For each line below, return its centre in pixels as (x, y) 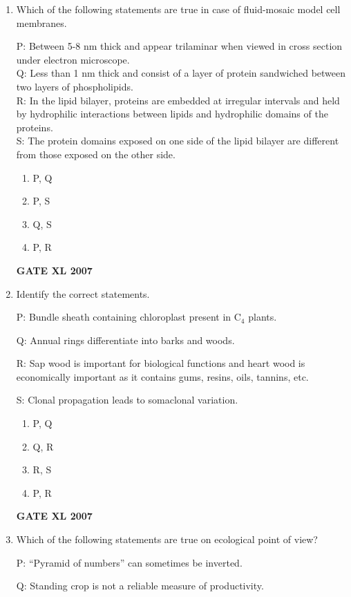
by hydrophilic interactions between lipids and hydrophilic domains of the (172, 114)
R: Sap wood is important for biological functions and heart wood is (161, 363)
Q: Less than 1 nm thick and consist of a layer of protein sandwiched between (181, 73)
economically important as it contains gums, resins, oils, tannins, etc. (162, 376)
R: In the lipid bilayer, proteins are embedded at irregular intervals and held (178, 100)
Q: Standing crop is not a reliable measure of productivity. (140, 586)
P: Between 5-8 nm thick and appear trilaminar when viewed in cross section (179, 46)
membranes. (41, 22)
